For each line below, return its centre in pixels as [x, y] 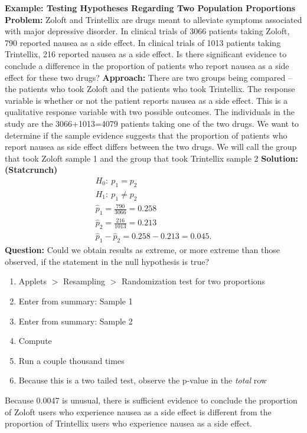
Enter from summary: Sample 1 [76, 301]
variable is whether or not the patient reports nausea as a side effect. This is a [146, 100]
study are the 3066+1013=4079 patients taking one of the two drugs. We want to [152, 123]
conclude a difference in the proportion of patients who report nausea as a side [147, 65]
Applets [32, 281]
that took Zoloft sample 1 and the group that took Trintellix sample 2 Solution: [151, 158]
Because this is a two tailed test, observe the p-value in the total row [143, 380]
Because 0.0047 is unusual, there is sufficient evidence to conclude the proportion [151, 400]
